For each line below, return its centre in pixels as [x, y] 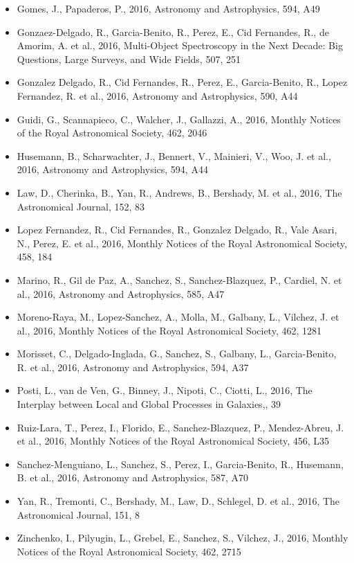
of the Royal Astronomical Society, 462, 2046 [112, 133]
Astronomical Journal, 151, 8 [78, 514]
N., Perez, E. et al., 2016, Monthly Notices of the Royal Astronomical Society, [182, 243]
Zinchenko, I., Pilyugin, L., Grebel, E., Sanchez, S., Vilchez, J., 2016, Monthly [183, 538]
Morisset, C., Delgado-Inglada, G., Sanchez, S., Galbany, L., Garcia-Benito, [177, 354]
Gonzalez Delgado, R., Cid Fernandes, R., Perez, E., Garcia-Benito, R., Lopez [182, 82]
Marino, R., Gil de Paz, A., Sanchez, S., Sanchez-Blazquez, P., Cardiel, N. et [179, 279]
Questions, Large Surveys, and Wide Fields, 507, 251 [129, 59]
